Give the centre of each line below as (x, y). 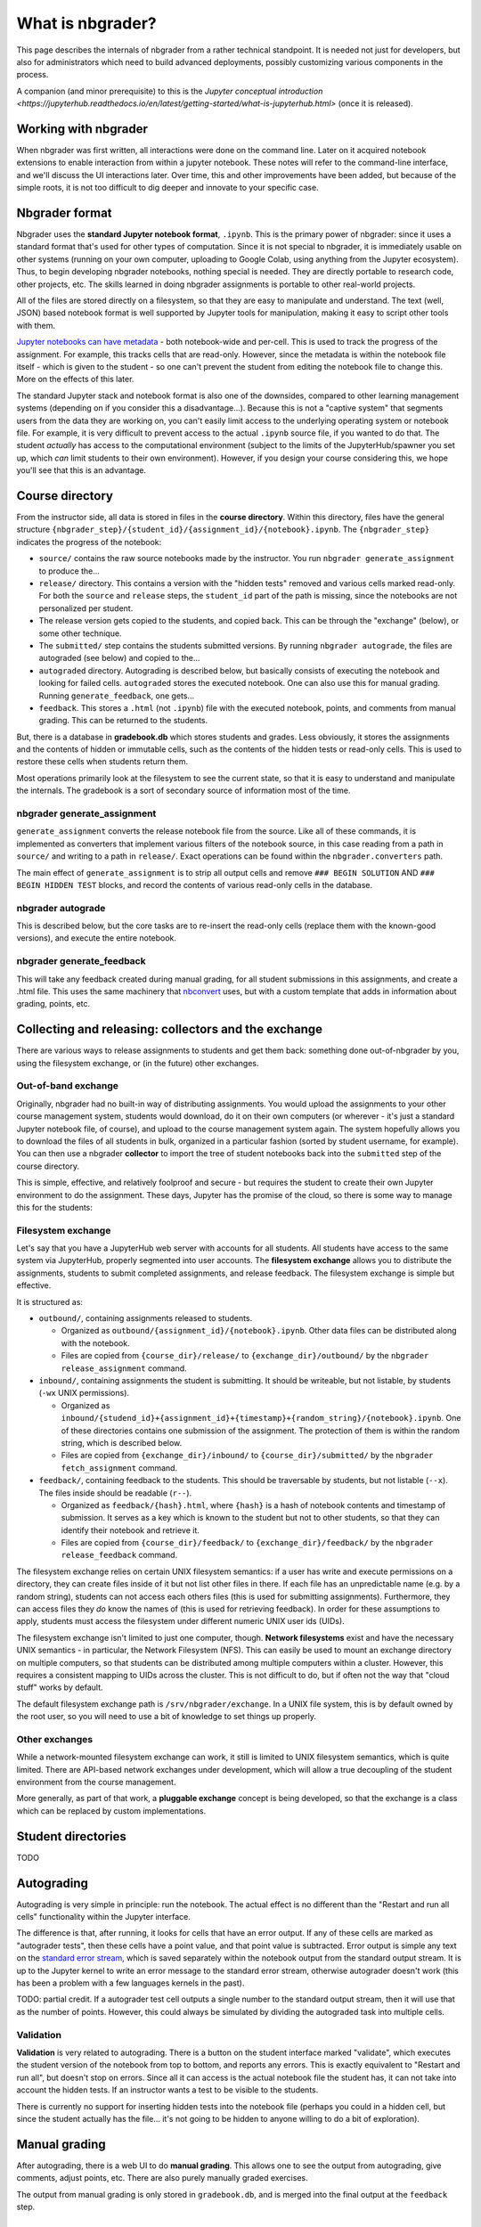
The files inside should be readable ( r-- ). (115, 1493)
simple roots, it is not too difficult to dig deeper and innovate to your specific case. (168, 188)
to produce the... (69, 571)
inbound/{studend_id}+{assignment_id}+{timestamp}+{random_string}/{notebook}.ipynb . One (261, 1418)
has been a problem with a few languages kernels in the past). (130, 1983)
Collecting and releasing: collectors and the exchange (169, 1029)
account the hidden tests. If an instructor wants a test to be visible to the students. (167, 2090)
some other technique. (80, 633)
